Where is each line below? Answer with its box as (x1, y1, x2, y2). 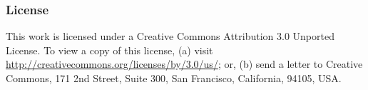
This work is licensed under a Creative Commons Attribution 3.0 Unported (6, 29, 334, 44)
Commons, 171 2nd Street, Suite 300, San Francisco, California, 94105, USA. (6, 71, 342, 85)
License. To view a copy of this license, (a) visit (6, 42, 213, 57)
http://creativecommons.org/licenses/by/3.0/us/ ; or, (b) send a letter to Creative (6, 56, 363, 71)
